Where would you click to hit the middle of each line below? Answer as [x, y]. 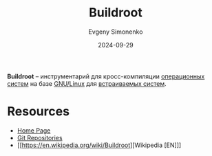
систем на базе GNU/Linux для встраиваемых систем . [87, 83]
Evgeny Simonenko [116, 32]
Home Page [34, 130]
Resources [39, 112]
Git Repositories [40, 137]
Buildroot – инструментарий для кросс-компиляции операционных [106, 76]
